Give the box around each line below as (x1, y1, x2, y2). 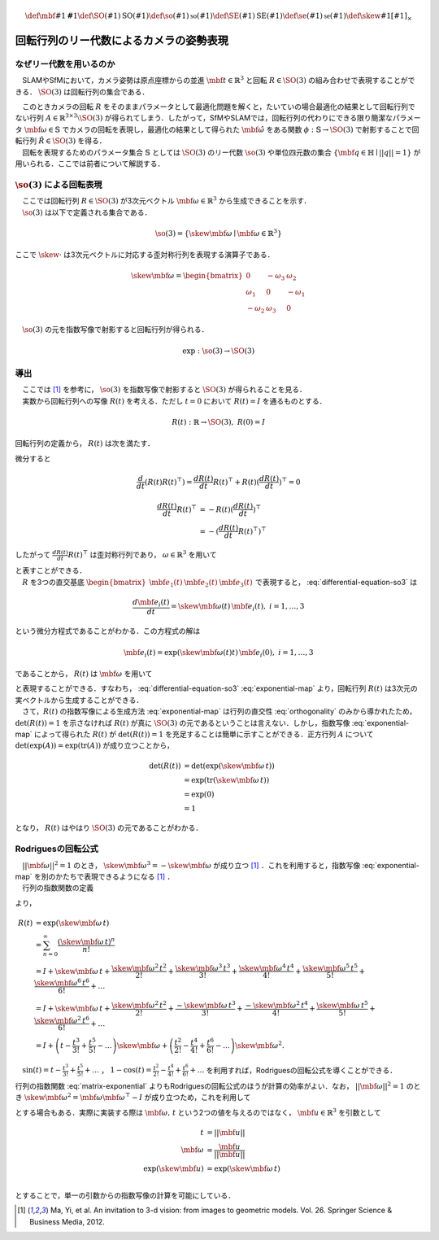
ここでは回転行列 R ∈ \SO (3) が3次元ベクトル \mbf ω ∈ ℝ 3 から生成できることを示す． (21, 195, 311, 206)
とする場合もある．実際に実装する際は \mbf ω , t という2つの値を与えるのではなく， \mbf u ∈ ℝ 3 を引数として (15, 1107, 381, 1117)
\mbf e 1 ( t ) (149, 578, 183, 589)
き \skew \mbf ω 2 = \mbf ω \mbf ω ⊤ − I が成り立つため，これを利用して (15, 1091, 251, 1102)
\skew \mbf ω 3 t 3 (175, 962, 231, 972)
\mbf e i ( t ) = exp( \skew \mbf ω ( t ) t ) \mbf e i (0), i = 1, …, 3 (123, 648, 314, 659)
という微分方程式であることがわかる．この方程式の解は (15, 627, 201, 636)
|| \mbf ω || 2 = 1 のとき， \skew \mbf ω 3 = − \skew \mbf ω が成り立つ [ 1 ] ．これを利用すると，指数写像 (22, 859, 361, 870)
